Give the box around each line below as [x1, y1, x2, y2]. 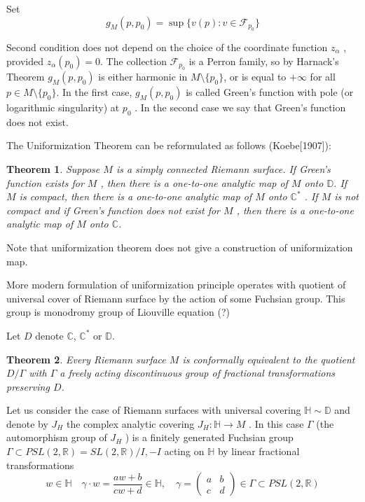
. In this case [249, 416, 304, 431]
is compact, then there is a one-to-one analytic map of [19, 189, 252, 204]
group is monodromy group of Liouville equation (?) [6, 305, 230, 319]
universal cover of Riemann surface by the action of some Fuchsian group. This [6, 291, 345, 305]
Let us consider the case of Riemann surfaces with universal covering [6, 403, 301, 417]
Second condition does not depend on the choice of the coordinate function [6, 40, 328, 54]
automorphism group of [6, 430, 107, 445]
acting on [164, 444, 205, 459]
